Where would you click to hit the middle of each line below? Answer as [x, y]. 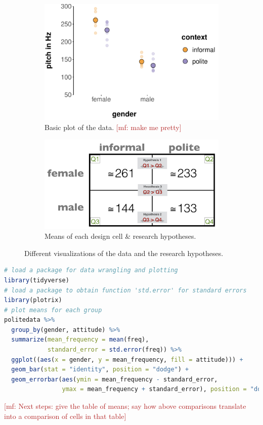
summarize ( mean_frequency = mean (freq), [80, 340]
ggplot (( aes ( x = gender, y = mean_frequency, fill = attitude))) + [127, 359]
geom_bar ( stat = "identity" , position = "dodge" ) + [100, 370]
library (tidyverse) [37, 280]
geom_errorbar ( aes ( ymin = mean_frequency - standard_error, [115, 379]
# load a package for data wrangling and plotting [91, 270]
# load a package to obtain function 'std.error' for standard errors [125, 290]
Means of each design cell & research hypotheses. [120, 236]
